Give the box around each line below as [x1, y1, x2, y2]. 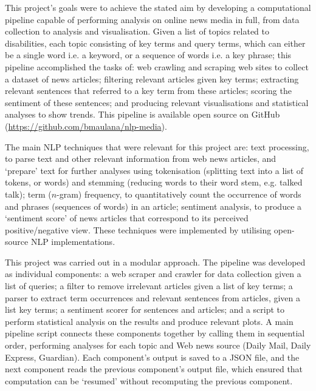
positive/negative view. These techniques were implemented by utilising [5, 223, 272, 236]
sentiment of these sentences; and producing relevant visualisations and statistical [5, 96, 309, 109]
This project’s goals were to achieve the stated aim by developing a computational [5, 1, 311, 13]
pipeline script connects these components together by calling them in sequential [5, 327, 305, 339]
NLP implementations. [30, 235, 115, 248]
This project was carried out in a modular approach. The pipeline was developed [5, 255, 306, 268]
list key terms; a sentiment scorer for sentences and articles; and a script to [5, 303, 285, 316]
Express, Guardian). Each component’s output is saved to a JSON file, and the [5, 350, 300, 363]
